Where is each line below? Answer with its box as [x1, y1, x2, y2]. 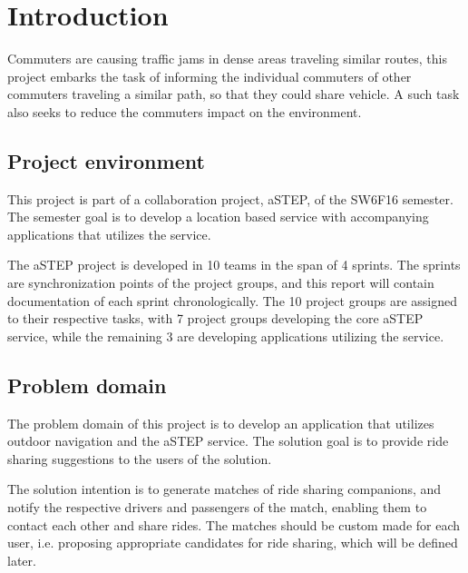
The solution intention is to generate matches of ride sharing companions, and [7, 479, 442, 499]
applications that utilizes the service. [7, 224, 211, 243]
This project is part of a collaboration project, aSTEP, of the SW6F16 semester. [7, 189, 453, 208]
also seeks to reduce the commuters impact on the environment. [7, 102, 362, 121]
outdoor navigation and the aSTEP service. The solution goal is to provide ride [7, 431, 449, 450]
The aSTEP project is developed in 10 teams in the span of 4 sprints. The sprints [7, 255, 461, 274]
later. [7, 550, 36, 569]
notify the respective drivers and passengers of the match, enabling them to [7, 498, 427, 517]
